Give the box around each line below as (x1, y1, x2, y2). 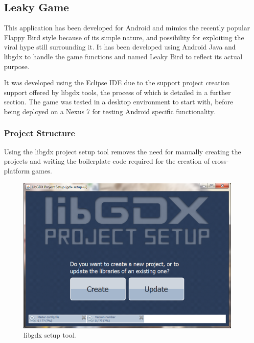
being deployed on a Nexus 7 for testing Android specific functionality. (4, 106, 215, 116)
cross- (211, 156, 229, 166)
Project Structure (4, 127, 75, 139)
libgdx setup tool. (23, 330, 76, 340)
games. (32, 165, 52, 175)
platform (4, 165, 30, 175)
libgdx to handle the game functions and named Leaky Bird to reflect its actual (4, 51, 243, 61)
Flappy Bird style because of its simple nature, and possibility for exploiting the (4, 32, 244, 42)
